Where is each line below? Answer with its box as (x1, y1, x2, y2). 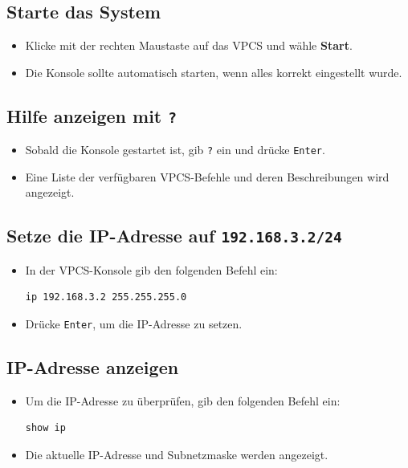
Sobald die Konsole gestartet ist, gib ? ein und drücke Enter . (25, 141, 325, 158)
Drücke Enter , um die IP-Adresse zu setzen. (25, 315, 243, 332)
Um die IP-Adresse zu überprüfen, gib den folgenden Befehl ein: (25, 392, 341, 409)
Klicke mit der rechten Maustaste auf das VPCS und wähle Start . (25, 37, 353, 54)
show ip (25, 422, 66, 434)
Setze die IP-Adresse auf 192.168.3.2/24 (6, 223, 342, 248)
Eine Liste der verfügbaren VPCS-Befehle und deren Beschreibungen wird (25, 168, 390, 185)
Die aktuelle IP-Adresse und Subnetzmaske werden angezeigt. (25, 446, 328, 463)
